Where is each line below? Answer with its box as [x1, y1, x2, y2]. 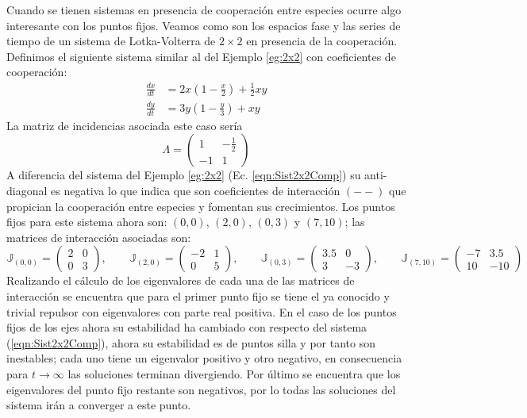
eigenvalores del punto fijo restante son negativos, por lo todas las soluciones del [6, 381, 396, 397]
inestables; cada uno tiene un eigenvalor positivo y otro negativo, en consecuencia [6, 350, 402, 366]
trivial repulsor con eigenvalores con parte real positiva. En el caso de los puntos [6, 303, 397, 320]
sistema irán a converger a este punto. [6, 397, 191, 413]
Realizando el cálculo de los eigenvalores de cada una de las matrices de [6, 272, 355, 289]
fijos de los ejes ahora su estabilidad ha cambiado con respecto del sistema [6, 319, 367, 336]
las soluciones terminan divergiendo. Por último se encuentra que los [67, 365, 401, 382]
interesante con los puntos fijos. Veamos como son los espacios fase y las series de [6, 17, 401, 33]
